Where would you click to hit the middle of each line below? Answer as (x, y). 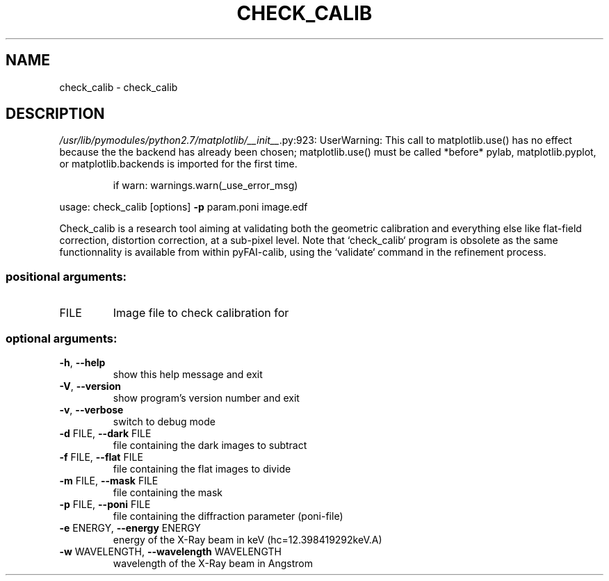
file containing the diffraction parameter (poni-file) (228, 516)
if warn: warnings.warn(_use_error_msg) (205, 186)
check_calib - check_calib (119, 87)
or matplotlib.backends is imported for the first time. (178, 164)
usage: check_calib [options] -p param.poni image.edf (184, 207)
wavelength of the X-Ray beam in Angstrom (213, 563)
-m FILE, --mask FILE (109, 480)
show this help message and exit (188, 374)
